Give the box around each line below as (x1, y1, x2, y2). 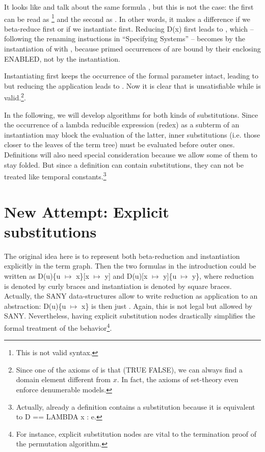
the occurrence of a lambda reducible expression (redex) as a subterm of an (4, 119, 240, 130)
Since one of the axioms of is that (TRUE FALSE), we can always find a (16, 364, 243, 375)
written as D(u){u (4, 270, 61, 281)
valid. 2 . (4, 91, 26, 103)
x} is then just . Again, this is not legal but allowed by (82, 300, 253, 311)
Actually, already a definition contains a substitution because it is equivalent (16, 401, 255, 412)
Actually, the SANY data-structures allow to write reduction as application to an (4, 290, 258, 301)
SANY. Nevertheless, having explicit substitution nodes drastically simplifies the (4, 310, 255, 321)
